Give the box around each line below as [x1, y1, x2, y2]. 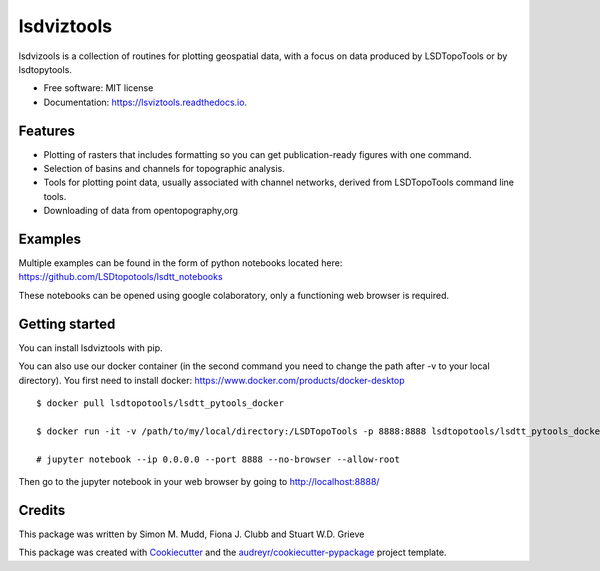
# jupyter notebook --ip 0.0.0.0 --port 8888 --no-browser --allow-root [36, 453, 400, 465]
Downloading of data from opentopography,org [43, 205, 239, 217]
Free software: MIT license [43, 82, 154, 94]
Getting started [18, 315, 116, 332]
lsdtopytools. [18, 63, 72, 75]
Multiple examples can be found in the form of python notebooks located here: [18, 257, 343, 269]
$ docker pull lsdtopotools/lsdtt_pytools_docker [36, 397, 285, 409]
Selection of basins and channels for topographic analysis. [43, 163, 285, 175]
